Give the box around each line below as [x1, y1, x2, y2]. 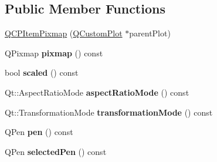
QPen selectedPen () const [5, 145, 107, 157]
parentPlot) [129, 27, 171, 39]
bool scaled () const [5, 66, 79, 79]
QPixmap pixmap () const [5, 46, 103, 59]
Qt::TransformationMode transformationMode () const [5, 106, 213, 118]
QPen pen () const [5, 126, 73, 138]
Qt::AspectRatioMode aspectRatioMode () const [5, 86, 189, 98]
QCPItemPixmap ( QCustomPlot [5, 27, 123, 39]
